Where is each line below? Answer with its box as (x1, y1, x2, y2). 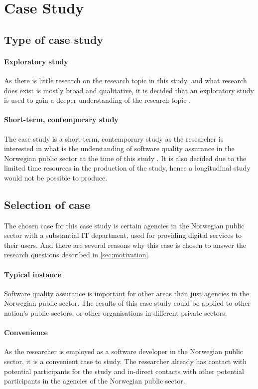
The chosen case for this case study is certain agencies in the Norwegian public (4, 220, 245, 230)
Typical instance (4, 269, 61, 279)
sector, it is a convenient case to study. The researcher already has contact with (4, 356, 247, 367)
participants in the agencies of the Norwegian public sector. (4, 376, 185, 386)
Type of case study (4, 31, 104, 47)
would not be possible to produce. (4, 172, 108, 183)
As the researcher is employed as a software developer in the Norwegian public (4, 346, 244, 357)
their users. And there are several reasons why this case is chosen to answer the (4, 239, 246, 250)
